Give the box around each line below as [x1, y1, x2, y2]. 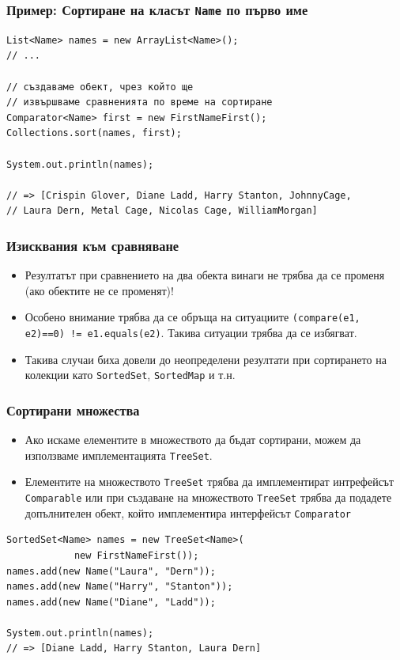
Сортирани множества [6, 400, 140, 419]
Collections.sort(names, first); [6, 127, 182, 139]
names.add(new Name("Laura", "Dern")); [6, 565, 216, 577]
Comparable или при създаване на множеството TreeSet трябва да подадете [25, 489, 392, 505]
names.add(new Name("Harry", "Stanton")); [6, 581, 233, 593]
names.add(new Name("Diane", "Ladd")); [6, 596, 216, 608]
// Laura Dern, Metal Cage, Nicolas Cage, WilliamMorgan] [6, 205, 318, 217]
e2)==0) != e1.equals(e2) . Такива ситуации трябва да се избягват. [25, 324, 357, 340]
